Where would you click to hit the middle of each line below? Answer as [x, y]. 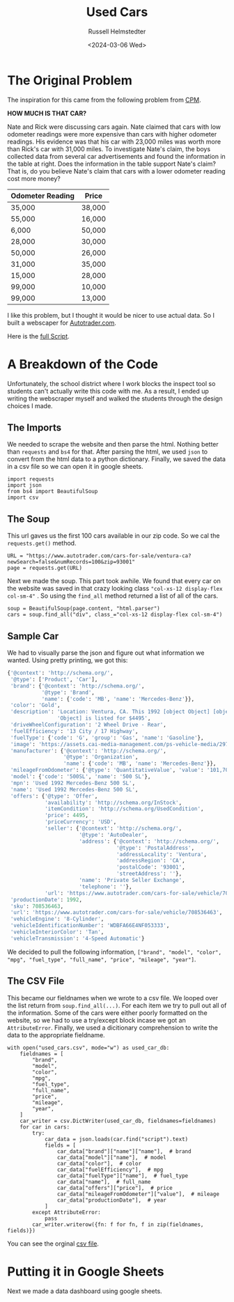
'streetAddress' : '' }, [149, 874]
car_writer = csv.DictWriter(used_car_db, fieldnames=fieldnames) [118, 1121]
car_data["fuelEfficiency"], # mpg [110, 1170]
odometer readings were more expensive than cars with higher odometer [112, 134]
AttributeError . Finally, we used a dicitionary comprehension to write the [112, 1028]
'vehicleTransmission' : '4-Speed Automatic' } [77, 938]
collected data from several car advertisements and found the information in [117, 156]
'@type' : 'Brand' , [68, 692]
